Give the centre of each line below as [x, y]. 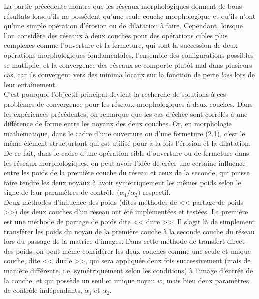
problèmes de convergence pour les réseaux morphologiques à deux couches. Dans [128, 104]
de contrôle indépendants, [43, 290]
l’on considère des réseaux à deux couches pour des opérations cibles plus [116, 35]
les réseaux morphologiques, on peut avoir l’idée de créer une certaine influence [125, 163]
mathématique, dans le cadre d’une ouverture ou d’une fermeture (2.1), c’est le [125, 133]
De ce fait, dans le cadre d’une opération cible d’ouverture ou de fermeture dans [127, 153]
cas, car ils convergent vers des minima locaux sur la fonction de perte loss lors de [129, 75]
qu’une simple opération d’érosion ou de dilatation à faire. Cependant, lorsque [124, 26]
